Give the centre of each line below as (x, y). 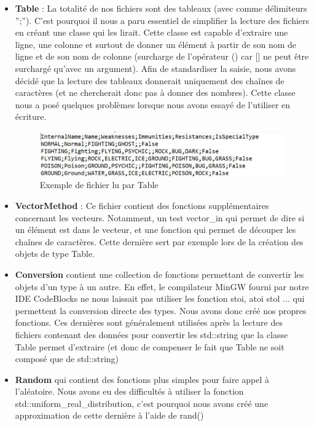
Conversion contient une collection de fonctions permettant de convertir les (159, 274)
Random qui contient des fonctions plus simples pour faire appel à (142, 379)
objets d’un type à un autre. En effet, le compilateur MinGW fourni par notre (162, 286)
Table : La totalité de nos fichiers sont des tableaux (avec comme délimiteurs (161, 8)
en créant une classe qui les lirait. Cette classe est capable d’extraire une (151, 32)
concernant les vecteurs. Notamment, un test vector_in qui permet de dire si (160, 217)
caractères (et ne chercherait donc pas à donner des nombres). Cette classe (155, 93)
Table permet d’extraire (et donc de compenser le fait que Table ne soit (150, 346)
